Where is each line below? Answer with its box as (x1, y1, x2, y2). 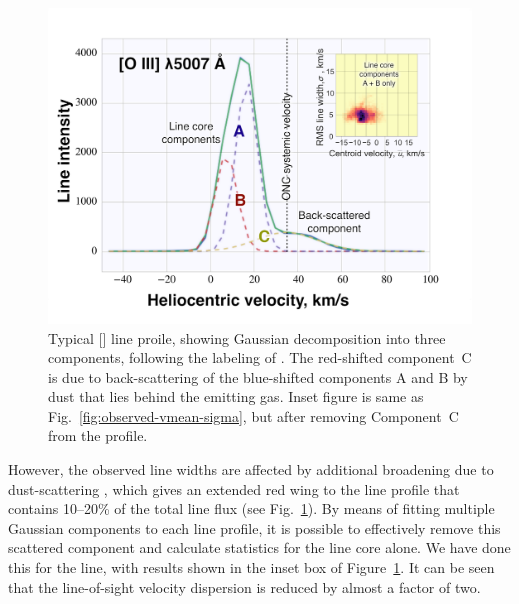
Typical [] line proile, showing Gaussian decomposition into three (48, 327, 446, 348)
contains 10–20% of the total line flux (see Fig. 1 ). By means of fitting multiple (8, 498, 495, 519)
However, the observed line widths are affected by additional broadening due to (8, 459, 494, 480)
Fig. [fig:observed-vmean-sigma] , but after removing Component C (48, 405, 459, 426)
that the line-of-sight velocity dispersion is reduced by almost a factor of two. (8, 576, 481, 597)
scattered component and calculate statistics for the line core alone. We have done (8, 537, 511, 558)
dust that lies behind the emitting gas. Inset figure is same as (48, 386, 424, 407)
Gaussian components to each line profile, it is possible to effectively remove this (8, 517, 501, 538)
